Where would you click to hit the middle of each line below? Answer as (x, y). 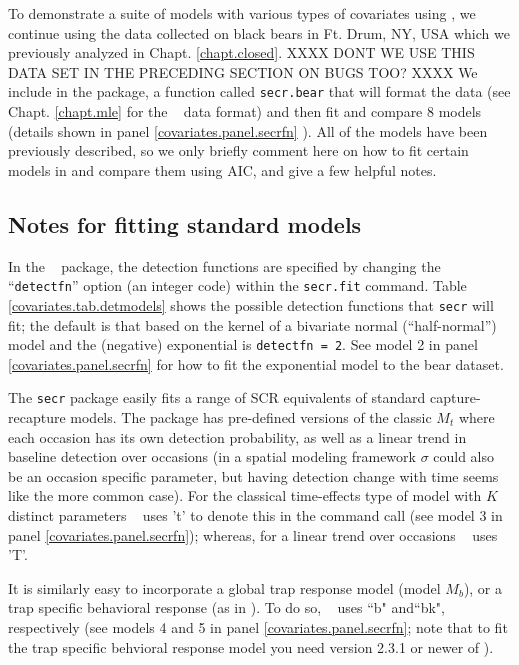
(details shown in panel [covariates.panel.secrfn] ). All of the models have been (248, 130)
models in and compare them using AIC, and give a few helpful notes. (222, 169)
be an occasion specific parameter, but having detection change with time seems (253, 475)
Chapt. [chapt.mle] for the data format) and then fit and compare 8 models (245, 111)
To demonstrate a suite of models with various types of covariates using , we (242, 13)
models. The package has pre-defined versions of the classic (251, 417)
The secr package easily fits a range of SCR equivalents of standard (217, 397)
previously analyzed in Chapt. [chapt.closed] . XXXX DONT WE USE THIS (241, 52)
